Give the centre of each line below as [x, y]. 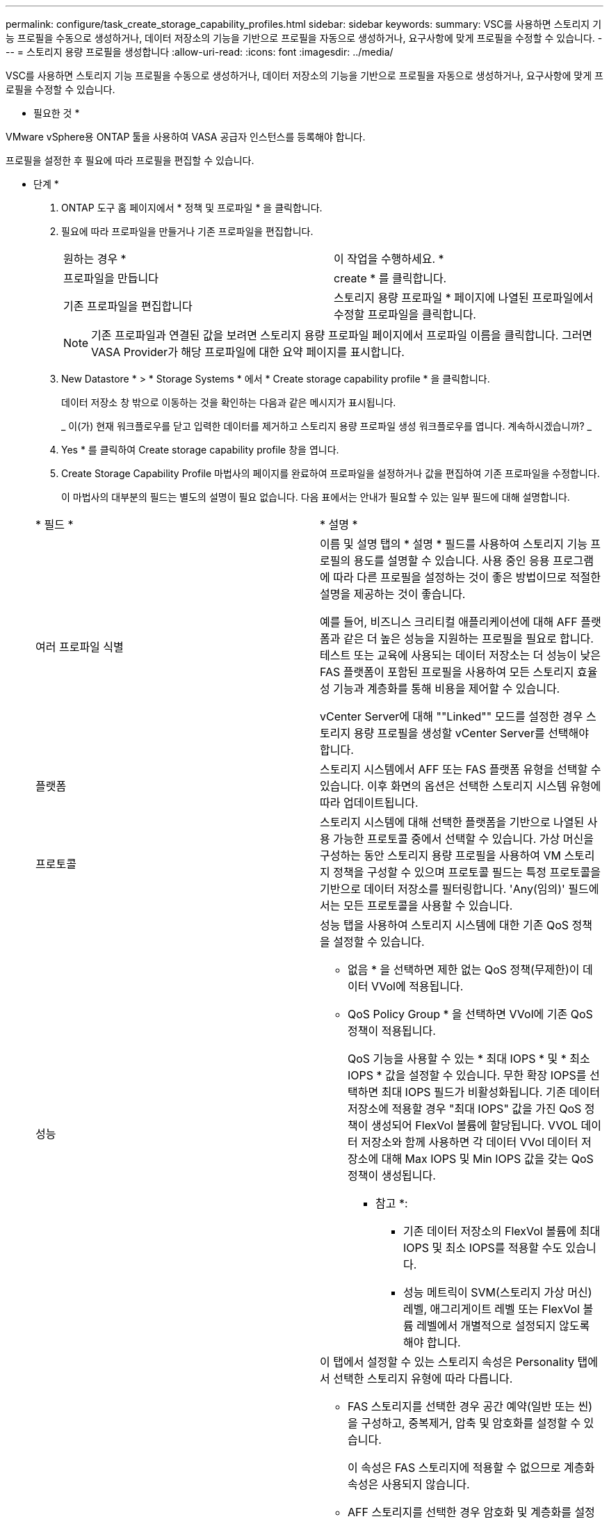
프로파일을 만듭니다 [111, 278]
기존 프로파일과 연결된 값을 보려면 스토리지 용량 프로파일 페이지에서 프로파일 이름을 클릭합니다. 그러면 [342, 335]
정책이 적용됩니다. [392, 1031]
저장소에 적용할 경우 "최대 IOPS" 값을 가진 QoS [465, 1109]
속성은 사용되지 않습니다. [409, 1484]
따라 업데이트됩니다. [369, 803]
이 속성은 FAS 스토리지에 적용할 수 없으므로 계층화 [471, 1468]
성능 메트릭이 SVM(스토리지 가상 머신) [498, 1292]
